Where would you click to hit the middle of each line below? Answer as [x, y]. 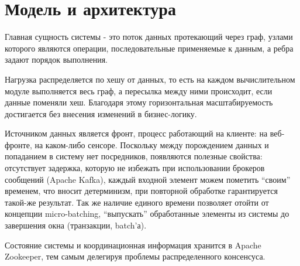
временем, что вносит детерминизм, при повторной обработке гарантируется [141, 191]
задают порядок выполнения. [56, 59]
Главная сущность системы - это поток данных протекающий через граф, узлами [149, 37]
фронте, [18, 144]
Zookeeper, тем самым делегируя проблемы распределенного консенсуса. [135, 256]
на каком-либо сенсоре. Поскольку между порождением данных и [152, 144]
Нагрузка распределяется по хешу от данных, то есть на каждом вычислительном [150, 79]
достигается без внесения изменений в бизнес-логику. [101, 113]
